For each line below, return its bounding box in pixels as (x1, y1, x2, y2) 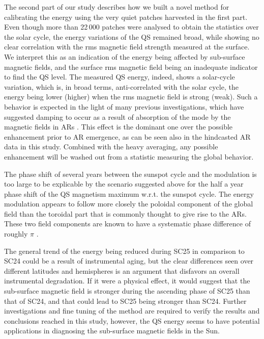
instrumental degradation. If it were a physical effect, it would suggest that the (4, 275, 250, 286)
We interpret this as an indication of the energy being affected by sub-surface (4, 51, 245, 62)
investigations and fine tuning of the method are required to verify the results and (4, 305, 260, 316)
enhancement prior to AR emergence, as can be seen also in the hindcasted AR (4, 131, 251, 142)
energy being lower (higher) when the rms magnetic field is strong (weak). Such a (4, 91, 258, 102)
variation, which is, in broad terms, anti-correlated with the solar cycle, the (4, 81, 239, 92)
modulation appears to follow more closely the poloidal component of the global (4, 198, 253, 209)
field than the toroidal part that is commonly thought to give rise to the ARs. (4, 208, 247, 219)
